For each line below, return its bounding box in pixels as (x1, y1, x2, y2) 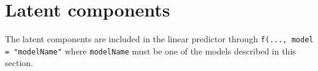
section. (5, 56, 33, 69)
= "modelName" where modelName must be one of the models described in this (5, 44, 296, 57)
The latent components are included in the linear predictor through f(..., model (5, 32, 314, 45)
